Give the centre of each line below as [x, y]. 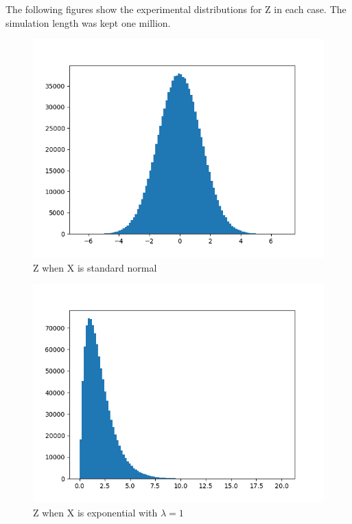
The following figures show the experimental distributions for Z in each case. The [176, 9]
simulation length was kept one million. [88, 22]
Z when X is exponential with [95, 512]
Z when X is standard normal [95, 267]
